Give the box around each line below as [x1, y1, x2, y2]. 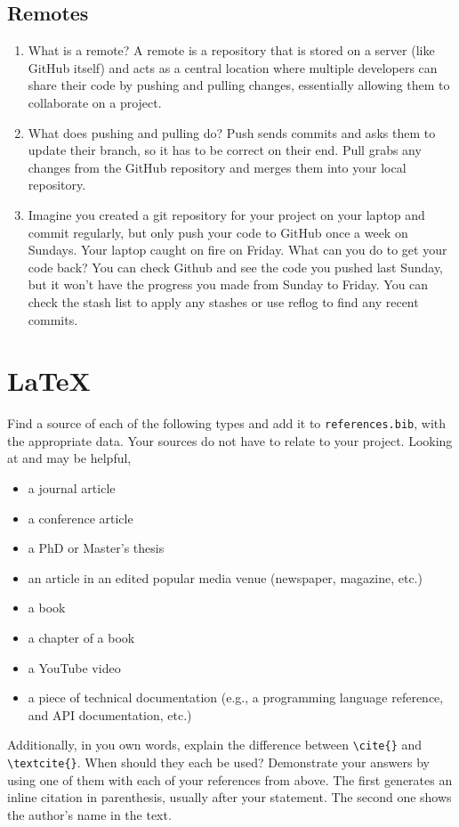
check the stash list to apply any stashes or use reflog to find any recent [28, 292, 419, 311]
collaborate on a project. [28, 93, 162, 111]
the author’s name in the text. [7, 805, 172, 823]
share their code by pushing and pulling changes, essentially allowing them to [28, 76, 450, 94]
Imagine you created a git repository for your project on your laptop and [28, 205, 425, 223]
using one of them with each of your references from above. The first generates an [7, 770, 453, 789]
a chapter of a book [28, 628, 135, 647]
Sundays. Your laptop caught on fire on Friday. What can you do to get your [28, 240, 447, 259]
